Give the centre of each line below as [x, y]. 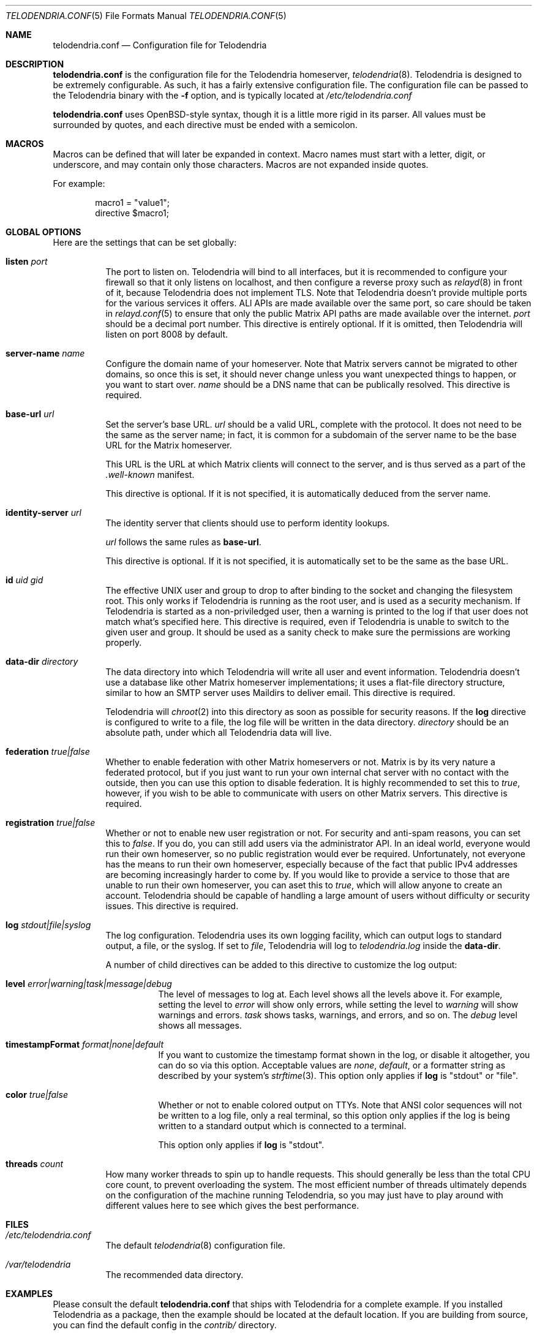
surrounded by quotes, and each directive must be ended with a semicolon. [205, 125]
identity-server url [43, 512]
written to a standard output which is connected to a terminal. [282, 1126]
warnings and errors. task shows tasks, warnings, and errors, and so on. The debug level [338, 1015]
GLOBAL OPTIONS [43, 232]
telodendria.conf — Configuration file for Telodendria [160, 45]
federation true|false [48, 751]
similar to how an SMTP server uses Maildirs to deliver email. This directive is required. [280, 693]
